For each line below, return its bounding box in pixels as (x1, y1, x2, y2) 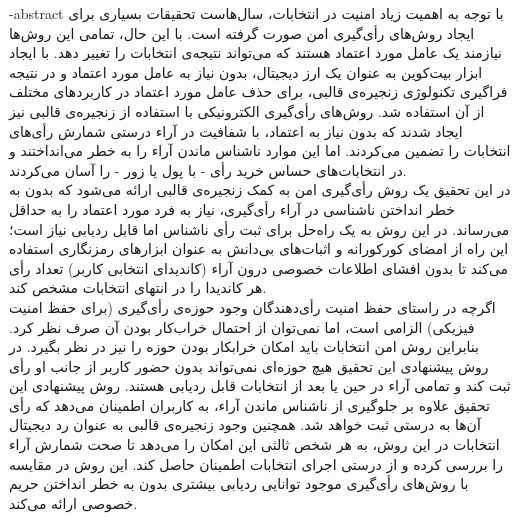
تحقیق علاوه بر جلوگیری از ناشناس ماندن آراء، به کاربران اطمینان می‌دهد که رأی (9, 394, 491, 415)
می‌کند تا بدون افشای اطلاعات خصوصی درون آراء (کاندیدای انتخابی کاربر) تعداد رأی (9, 257, 509, 278)
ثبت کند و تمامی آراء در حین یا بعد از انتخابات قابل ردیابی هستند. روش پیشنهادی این (9, 375, 511, 396)
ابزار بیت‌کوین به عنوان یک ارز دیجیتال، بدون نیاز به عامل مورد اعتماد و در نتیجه (9, 61, 483, 82)
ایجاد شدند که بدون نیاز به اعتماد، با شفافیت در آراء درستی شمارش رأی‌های (9, 120, 463, 141)
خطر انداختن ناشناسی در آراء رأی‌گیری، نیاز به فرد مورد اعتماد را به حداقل (9, 198, 455, 219)
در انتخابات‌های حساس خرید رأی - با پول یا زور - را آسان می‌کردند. (9, 159, 407, 180)
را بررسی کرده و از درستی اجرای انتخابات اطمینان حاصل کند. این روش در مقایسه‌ (9, 453, 503, 474)
